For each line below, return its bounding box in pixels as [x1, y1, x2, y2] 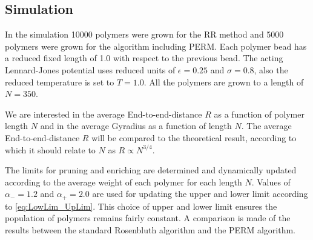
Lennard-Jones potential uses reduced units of [5, 63, 176, 76]
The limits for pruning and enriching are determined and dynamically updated [5, 164, 297, 176]
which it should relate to [5, 143, 96, 156]
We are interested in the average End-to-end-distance [5, 107, 202, 120]
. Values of [251, 175, 291, 188]
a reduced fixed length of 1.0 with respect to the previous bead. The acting [5, 52, 283, 64]
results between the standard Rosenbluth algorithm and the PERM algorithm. [5, 223, 296, 236]
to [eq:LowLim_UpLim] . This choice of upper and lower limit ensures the [5, 199, 277, 212]
